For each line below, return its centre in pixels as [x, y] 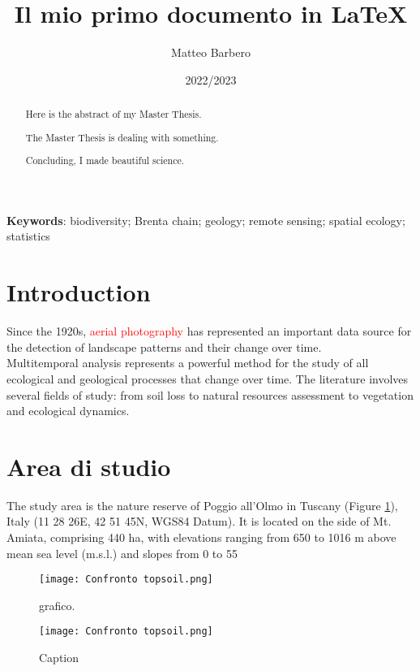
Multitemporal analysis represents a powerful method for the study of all [188, 363]
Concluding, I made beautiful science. [105, 160]
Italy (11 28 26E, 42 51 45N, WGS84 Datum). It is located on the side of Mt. [199, 521]
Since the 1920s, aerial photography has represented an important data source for [209, 331]
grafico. [57, 605]
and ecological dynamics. [68, 411]
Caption [59, 658]
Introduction [79, 292]
